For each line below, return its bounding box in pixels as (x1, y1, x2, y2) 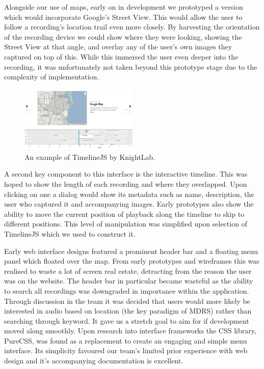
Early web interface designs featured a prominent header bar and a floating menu (4, 245, 258, 256)
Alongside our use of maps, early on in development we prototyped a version (4, 2, 243, 12)
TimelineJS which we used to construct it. (4, 228, 136, 239)
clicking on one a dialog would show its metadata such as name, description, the (4, 188, 254, 199)
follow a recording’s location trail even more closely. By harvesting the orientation (4, 21, 260, 32)
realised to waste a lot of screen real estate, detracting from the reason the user (4, 265, 252, 276)
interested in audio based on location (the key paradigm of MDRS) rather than (4, 305, 252, 316)
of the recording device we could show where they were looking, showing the (4, 31, 242, 42)
